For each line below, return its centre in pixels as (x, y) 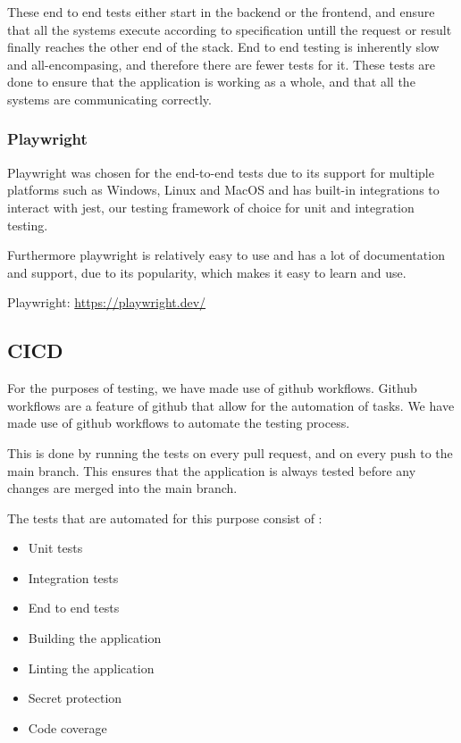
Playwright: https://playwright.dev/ (107, 302)
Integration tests (73, 577)
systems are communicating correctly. (109, 99)
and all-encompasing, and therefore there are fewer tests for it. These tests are (222, 64)
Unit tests (55, 548)
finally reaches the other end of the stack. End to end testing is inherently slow (223, 47)
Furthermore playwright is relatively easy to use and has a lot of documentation (226, 255)
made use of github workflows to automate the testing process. (179, 423)
